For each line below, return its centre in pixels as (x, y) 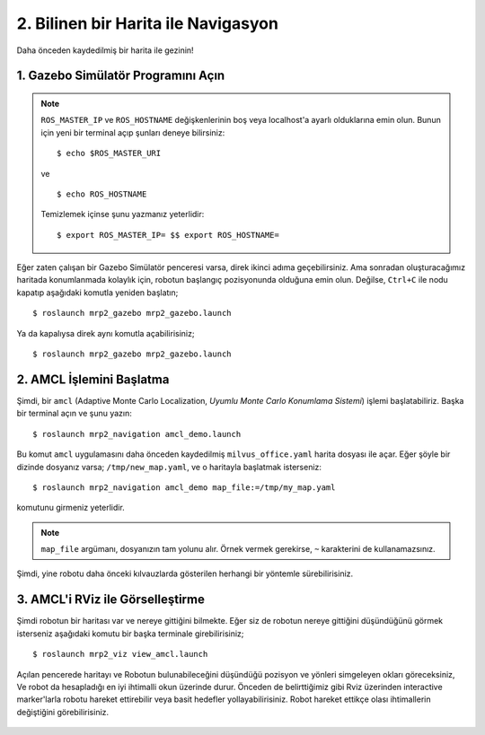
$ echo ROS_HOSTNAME (102, 194)
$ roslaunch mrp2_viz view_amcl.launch (120, 654)
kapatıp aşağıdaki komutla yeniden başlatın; (97, 293)
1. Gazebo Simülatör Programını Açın (121, 76)
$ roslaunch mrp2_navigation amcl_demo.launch (137, 434)
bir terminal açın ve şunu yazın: (74, 414)
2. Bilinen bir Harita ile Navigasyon (147, 23)
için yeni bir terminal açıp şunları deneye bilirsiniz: (133, 132)
